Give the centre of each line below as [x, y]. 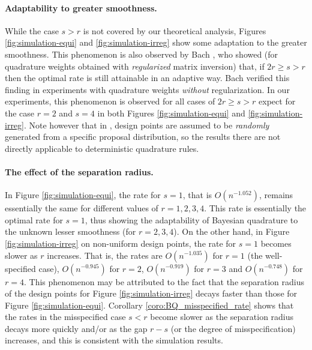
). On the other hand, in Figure [232, 231]
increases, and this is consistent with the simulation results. [114, 340]
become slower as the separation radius [222, 317]
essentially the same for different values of [82, 208]
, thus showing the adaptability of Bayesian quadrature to [191, 219]
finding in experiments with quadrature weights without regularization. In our [147, 89]
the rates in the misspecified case [65, 317]
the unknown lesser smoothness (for [70, 231]
